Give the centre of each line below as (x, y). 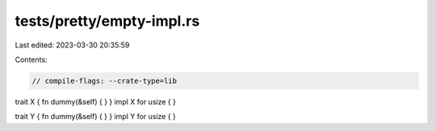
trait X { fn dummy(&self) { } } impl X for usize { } (96, 101)
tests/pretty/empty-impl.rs (107, 21)
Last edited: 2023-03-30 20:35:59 (72, 45)
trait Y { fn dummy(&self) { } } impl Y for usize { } (96, 117)
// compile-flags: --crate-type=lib (105, 81)
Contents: (31, 59)
